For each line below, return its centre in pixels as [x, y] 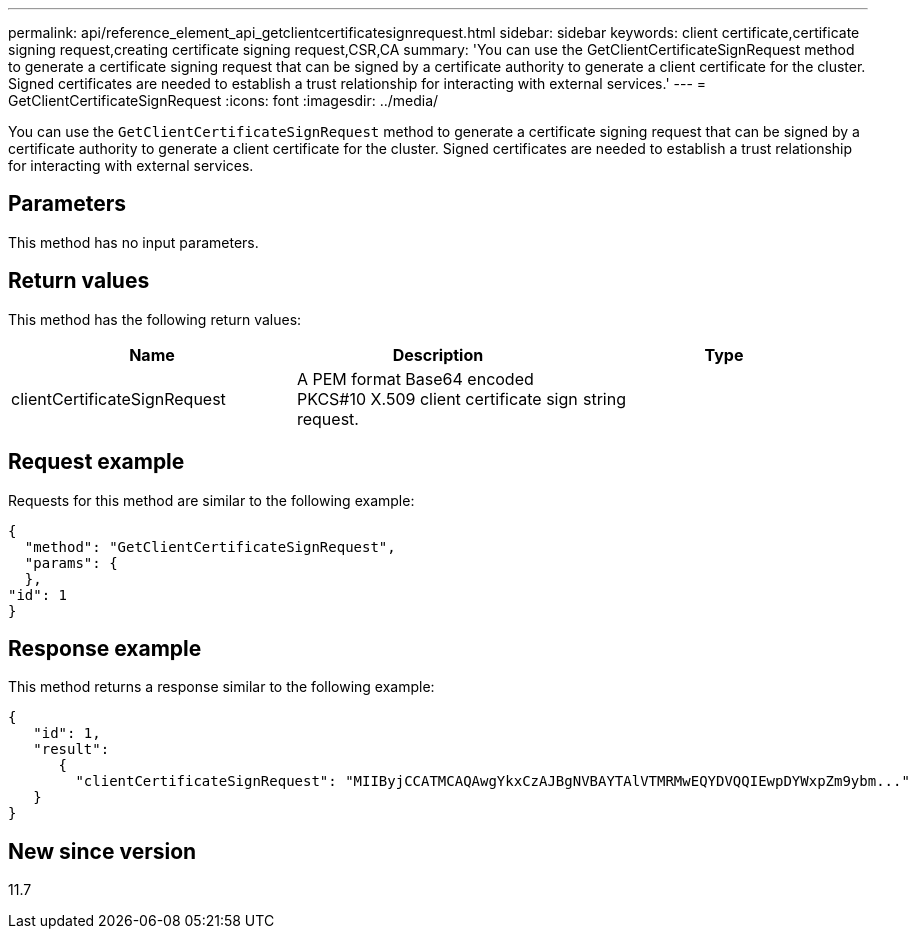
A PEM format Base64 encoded [415, 378]
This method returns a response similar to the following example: [221, 687]
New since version [102, 851]
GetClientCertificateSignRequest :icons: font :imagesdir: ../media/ [223, 100]
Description [438, 354]
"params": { [71, 562]
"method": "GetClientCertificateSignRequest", [210, 546]
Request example [96, 462]
